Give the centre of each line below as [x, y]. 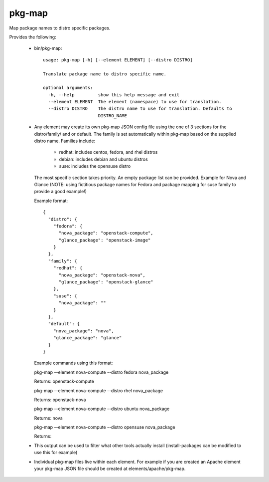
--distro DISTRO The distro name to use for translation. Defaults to [140, 109]
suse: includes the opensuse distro [95, 166]
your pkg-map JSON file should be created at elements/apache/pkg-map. [110, 469]
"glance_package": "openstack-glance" [106, 282]
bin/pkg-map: [48, 48]
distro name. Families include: [65, 141]
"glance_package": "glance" [87, 338]
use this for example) [56, 453]
